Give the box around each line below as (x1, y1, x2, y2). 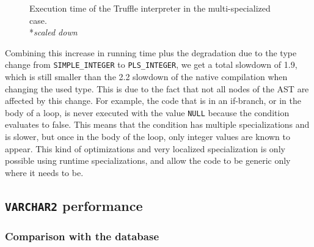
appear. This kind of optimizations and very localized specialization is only (5, 142, 285, 155)
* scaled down (29, 26, 78, 39)
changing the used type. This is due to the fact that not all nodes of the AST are (5, 82, 309, 95)
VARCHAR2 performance (5, 196, 143, 215)
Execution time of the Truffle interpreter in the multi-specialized (29, 2, 271, 14)
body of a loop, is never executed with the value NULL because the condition (5, 106, 290, 119)
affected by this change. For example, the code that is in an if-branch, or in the (5, 94, 302, 107)
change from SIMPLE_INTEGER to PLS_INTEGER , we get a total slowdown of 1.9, (5, 58, 298, 71)
